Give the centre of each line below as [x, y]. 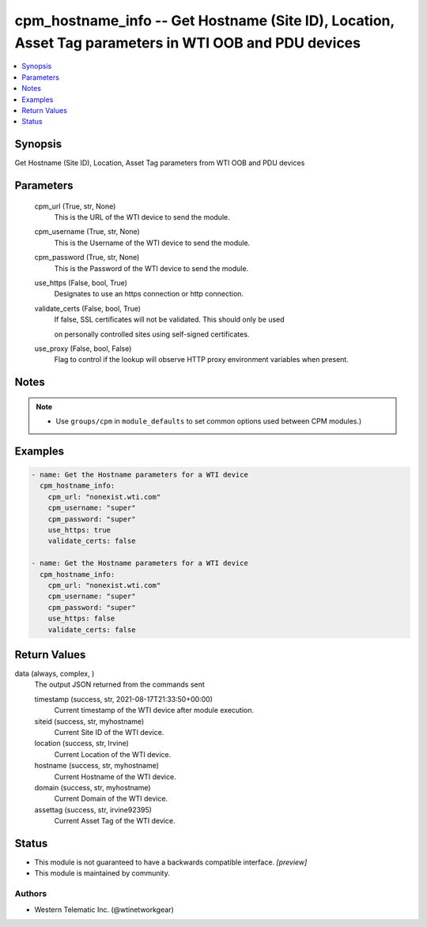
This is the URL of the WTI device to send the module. [142, 217]
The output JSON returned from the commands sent [119, 684]
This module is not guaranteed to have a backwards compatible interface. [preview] [171, 862]
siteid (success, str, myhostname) [89, 721]
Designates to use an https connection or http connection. [149, 294]
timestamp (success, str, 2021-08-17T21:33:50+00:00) [124, 699]
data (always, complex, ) [55, 674]
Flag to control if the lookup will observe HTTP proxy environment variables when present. [202, 360]
